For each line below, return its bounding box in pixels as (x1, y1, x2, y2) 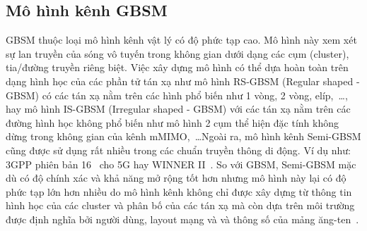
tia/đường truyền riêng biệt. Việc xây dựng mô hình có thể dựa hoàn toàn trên (6, 60, 349, 75)
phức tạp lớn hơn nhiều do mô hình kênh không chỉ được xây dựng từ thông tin (6, 184, 352, 199)
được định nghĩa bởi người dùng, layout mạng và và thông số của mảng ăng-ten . (6, 211, 359, 226)
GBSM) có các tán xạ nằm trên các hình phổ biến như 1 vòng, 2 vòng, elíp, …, (6, 87, 348, 102)
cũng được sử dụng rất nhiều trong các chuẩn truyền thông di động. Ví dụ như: (6, 142, 351, 157)
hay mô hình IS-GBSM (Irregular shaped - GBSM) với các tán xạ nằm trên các (6, 101, 351, 116)
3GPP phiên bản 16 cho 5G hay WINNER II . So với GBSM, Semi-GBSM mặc (6, 156, 356, 171)
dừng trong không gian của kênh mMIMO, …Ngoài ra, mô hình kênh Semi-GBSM (6, 129, 361, 144)
